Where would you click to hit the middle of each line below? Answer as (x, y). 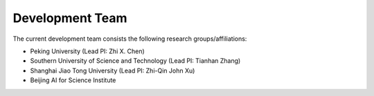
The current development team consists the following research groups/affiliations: (130, 39)
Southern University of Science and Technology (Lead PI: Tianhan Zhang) (135, 61)
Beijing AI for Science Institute (73, 80)
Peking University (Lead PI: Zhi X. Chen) (87, 51)
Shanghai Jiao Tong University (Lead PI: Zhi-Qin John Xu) (113, 70)
